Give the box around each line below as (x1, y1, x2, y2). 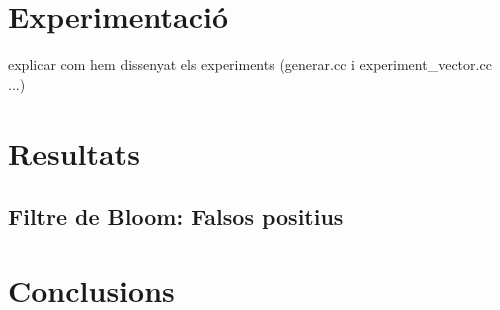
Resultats (8, 132, 140, 173)
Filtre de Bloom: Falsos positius (8, 201, 344, 232)
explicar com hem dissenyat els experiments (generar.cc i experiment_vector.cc (8, 54, 492, 75)
